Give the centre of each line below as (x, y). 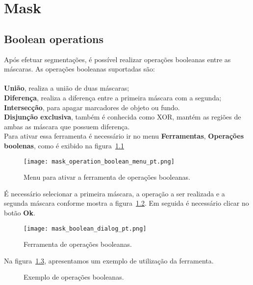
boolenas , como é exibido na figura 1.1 (64, 145)
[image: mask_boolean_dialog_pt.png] (85, 228)
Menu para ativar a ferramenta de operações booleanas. (107, 177)
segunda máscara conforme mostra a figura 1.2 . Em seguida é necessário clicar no (126, 203)
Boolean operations (54, 38)
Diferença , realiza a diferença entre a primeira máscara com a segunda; (113, 97)
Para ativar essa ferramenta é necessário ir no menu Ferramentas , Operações (124, 136)
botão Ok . (20, 212)
